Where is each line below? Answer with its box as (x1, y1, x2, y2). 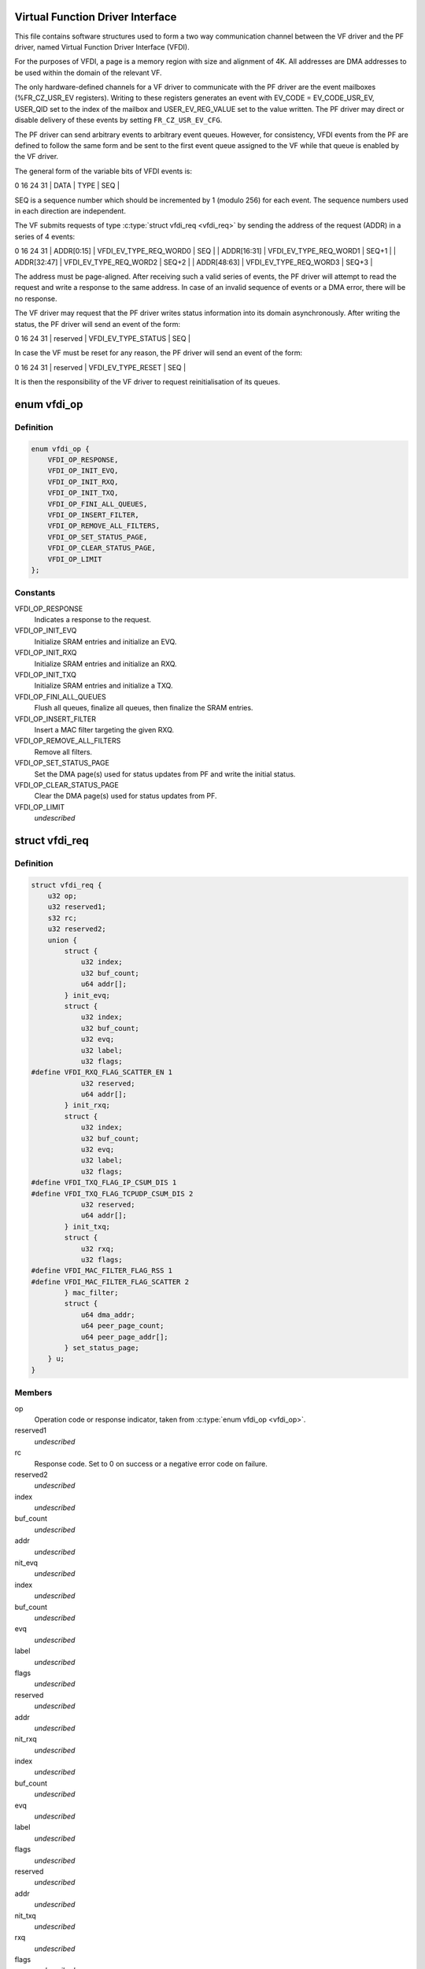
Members (14, 1387, 53, 1398)
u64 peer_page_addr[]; (80, 1332, 168, 1341)
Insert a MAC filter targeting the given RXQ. (34, 725, 175, 734)
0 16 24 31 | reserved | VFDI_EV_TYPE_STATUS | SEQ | (14, 333, 191, 343)
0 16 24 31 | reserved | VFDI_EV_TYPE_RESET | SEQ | (14, 362, 187, 372)
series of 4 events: (14, 232, 76, 241)
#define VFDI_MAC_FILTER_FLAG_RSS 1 (31, 1266, 173, 1275)
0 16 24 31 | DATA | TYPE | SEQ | (14, 181, 120, 191)
